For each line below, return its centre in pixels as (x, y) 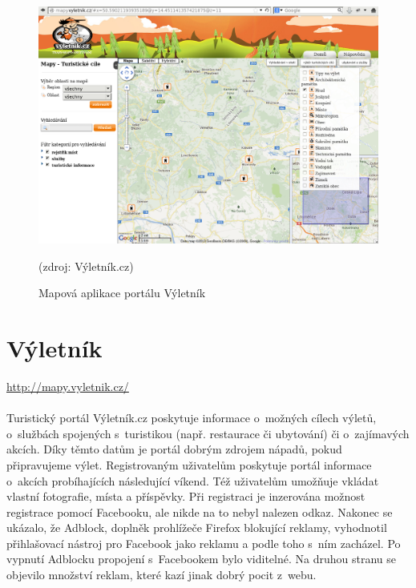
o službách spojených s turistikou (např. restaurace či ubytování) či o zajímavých (208, 433)
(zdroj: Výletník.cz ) (86, 266)
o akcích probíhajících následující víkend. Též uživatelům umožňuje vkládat (193, 480)
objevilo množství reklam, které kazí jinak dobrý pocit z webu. (162, 575)
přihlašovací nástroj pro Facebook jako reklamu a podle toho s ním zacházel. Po (204, 543)
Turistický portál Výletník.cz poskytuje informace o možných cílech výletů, (192, 418)
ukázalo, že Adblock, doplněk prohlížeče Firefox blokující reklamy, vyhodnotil (197, 528)
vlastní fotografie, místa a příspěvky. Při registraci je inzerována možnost (186, 496)
